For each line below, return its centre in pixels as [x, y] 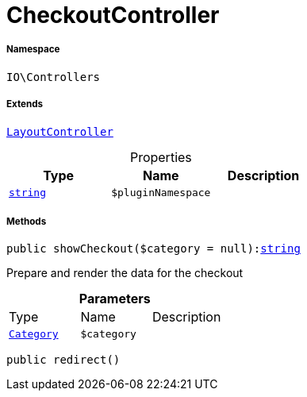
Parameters [115, 299]
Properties [161, 157]
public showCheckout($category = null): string [153, 249]
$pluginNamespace [161, 192]
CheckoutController [113, 15]
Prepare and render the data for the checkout [125, 273]
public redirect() [63, 360]
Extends [25, 104]
